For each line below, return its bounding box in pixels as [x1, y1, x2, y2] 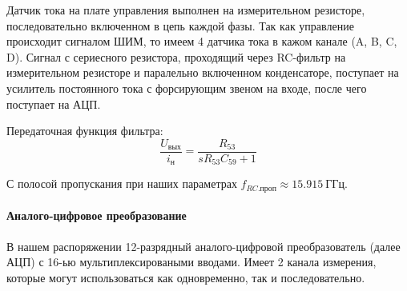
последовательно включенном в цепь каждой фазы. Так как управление [6, 17, 354, 34]
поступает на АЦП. [6, 95, 101, 112]
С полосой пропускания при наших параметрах [6, 175, 237, 192]
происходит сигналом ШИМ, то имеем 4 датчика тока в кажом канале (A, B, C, [6, 33, 397, 50]
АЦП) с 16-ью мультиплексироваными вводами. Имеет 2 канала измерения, [6, 253, 377, 270]
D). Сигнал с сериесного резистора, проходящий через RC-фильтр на [6, 48, 346, 65]
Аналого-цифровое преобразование [6, 207, 187, 224]
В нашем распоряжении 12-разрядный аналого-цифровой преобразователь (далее [6, 237, 401, 254]
